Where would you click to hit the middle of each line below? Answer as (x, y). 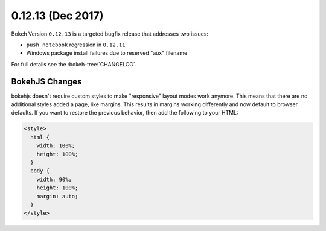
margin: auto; (57, 196)
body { (40, 171)
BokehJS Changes (46, 81)
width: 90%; (54, 179)
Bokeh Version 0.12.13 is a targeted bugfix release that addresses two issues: (110, 34)
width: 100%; (56, 146)
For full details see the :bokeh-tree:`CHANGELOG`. (74, 64)
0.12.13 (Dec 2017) (57, 16)
